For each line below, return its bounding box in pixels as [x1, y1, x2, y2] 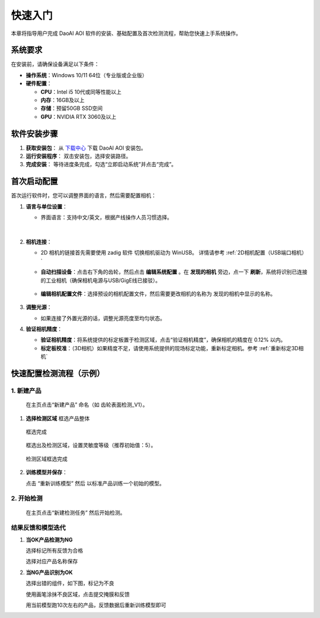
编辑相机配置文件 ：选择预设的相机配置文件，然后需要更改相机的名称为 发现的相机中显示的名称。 [40, 290, 276, 297]
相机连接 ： [25, 238, 52, 245]
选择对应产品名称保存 [25, 558, 78, 565]
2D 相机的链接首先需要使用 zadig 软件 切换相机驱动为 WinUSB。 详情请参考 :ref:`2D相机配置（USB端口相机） [40, 249, 308, 256]
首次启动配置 [11, 176, 58, 186]
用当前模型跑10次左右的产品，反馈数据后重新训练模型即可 [25, 601, 167, 609]
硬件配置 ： [25, 80, 52, 87]
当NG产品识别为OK [25, 569, 73, 576]
